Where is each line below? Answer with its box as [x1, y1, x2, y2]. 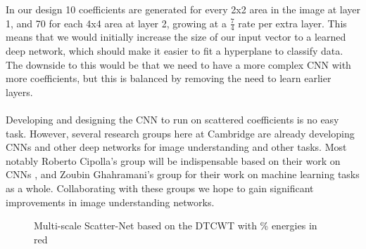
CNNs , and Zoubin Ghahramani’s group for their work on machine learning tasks [6, 167, 360, 182]
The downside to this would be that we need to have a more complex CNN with [6, 57, 351, 72]
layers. [6, 84, 33, 99]
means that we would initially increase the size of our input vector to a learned [6, 29, 346, 44]
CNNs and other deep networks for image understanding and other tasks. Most [6, 140, 347, 154]
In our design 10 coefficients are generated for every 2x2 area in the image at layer [6, 2, 360, 16]
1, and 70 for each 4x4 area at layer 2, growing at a [6, 15, 227, 30]
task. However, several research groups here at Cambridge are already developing [6, 126, 355, 140]
